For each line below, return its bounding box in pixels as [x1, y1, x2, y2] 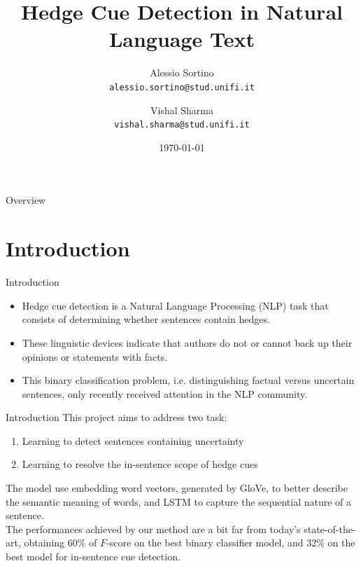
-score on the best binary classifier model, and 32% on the [106, 535, 355, 550]
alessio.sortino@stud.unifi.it [109, 82, 255, 92]
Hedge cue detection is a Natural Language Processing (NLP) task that [22, 298, 329, 312]
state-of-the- [304, 521, 356, 536]
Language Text [108, 25, 255, 53]
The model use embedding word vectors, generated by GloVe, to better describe [6, 481, 348, 495]
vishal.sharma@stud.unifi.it [114, 120, 250, 130]
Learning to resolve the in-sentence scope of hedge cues [22, 457, 258, 471]
